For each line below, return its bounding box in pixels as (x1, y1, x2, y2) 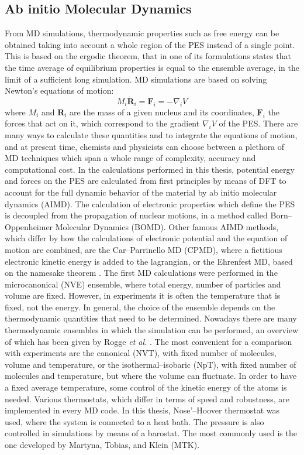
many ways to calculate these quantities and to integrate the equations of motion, (5, 128, 298, 141)
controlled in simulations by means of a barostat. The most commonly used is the (5, 427, 297, 439)
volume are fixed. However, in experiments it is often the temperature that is (5, 289, 281, 302)
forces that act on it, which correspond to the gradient (5, 117, 200, 129)
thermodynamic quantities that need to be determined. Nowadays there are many (5, 312, 297, 324)
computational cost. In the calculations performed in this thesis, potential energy (5, 163, 295, 175)
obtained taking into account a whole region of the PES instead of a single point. (5, 38, 295, 50)
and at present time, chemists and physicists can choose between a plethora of (5, 140, 285, 152)
